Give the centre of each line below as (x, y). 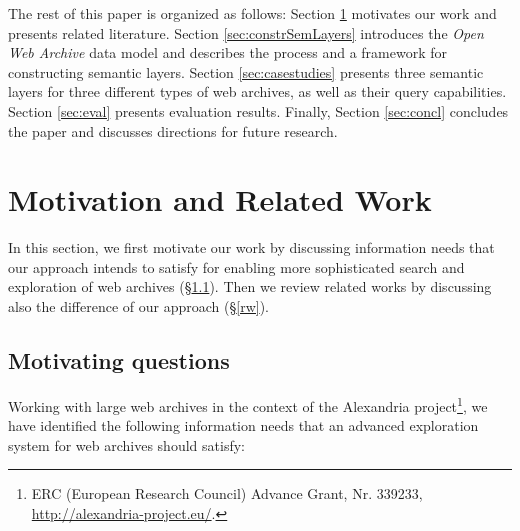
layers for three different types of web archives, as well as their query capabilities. (257, 91)
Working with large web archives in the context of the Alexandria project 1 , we (248, 404)
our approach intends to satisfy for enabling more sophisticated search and (236, 266)
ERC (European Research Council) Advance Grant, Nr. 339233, (227, 493)
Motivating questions (119, 360)
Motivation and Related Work (220, 199)
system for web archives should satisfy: (126, 444)
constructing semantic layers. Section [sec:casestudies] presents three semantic (246, 71)
